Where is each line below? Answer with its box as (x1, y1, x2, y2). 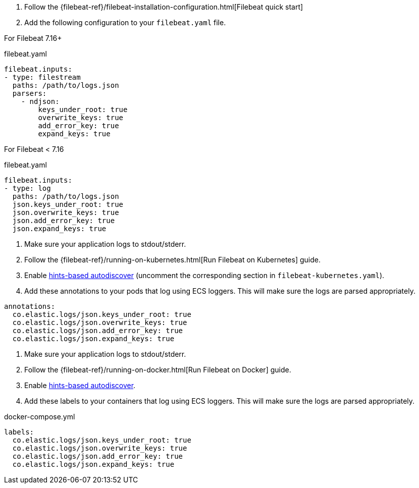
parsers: (12, 89, 47, 97)
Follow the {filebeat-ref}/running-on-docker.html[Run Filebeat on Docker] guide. (24, 365, 291, 374)
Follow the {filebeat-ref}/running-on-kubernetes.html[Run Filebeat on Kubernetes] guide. (24, 255, 321, 264)
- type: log (4, 184, 51, 192)
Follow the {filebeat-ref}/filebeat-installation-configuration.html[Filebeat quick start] (24, 3, 303, 11)
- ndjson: (21, 97, 60, 105)
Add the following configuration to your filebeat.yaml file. (24, 18, 226, 27)
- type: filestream (4, 73, 81, 81)
